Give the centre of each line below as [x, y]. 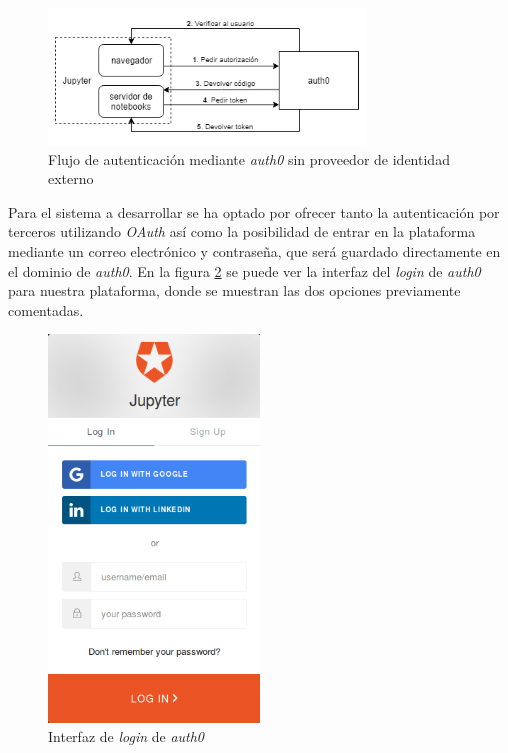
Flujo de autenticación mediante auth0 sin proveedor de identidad [249, 158]
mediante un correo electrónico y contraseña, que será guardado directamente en [254, 250]
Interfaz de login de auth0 [126, 736]
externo [71, 178]
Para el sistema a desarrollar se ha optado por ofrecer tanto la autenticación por [254, 211]
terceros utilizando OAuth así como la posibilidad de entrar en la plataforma [242, 231]
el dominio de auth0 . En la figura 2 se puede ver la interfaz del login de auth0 [244, 270]
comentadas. [46, 309]
